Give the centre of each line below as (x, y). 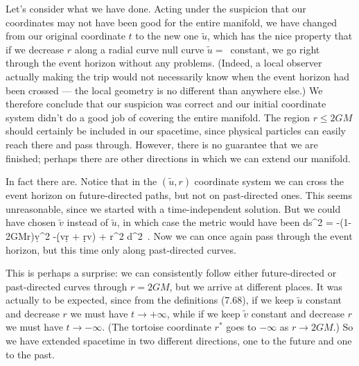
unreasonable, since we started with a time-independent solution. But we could (173, 208)
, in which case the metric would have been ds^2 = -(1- (234, 222)
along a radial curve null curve (139, 49)
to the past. (30, 354)
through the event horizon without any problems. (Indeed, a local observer (164, 63)
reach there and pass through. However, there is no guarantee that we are (162, 144)
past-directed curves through (67, 286)
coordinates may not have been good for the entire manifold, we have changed (172, 22)
